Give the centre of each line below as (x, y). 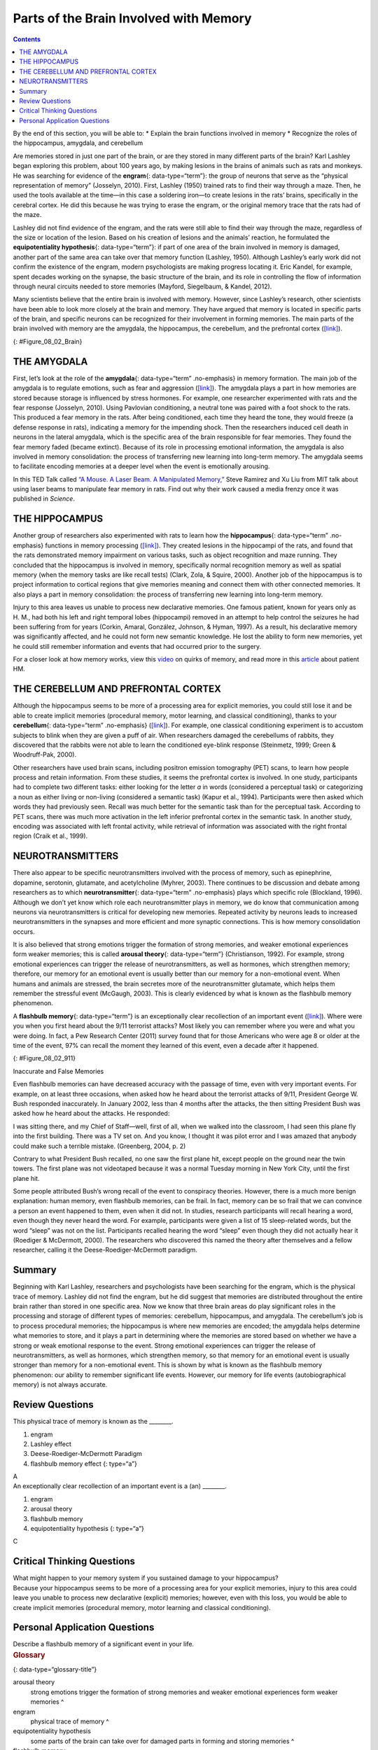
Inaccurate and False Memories (58, 1071)
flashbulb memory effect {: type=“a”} (84, 1464)
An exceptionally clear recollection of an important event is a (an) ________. (120, 1486)
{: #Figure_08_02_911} (44, 1058)
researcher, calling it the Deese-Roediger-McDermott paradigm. (105, 1250)
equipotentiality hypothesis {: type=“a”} (87, 1529)
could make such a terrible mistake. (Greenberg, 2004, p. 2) (99, 1146)
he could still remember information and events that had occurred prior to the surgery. (137, 646)
